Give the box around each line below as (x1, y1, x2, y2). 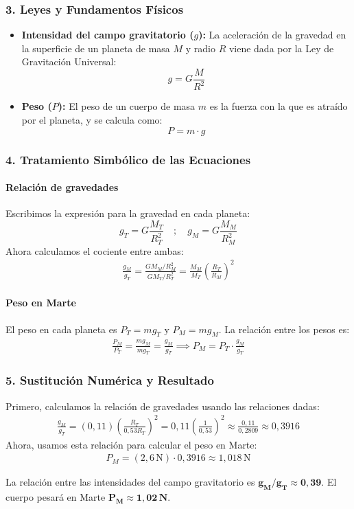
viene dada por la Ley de (228, 41, 334, 55)
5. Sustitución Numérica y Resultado (5, 372, 214, 389)
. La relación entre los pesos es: (218, 321, 350, 336)
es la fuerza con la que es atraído (209, 99, 348, 113)
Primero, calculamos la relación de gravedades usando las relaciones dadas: (5, 398, 320, 413)
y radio (185, 41, 215, 55)
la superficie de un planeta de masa (21, 41, 170, 55)
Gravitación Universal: (21, 54, 117, 69)
